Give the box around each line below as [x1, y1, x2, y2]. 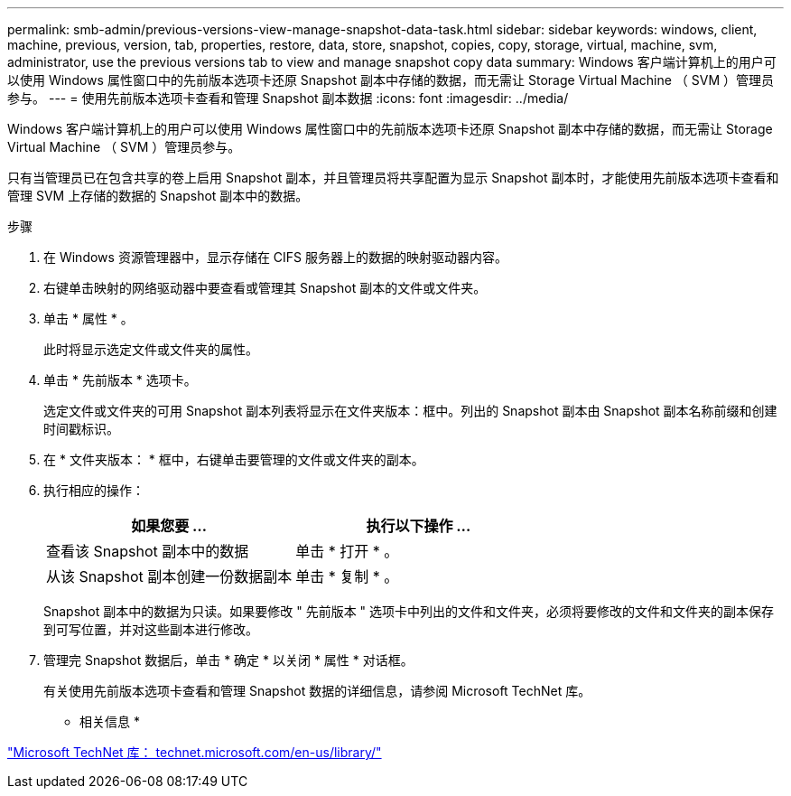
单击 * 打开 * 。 [295, 542, 399, 560]
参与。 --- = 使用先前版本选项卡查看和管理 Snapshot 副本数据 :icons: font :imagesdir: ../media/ [7, 90, 569, 106]
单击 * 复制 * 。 [295, 567, 399, 585]
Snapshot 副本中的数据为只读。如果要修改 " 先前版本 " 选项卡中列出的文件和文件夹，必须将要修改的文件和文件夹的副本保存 [43, 604, 775, 619]
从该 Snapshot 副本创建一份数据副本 [46, 567, 293, 585]
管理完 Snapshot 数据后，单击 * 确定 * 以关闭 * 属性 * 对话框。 [43, 652, 414, 668]
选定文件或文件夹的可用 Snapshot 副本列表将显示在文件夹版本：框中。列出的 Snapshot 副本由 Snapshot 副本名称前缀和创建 [43, 403, 777, 418]
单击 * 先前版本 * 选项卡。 [43, 372, 197, 388]
